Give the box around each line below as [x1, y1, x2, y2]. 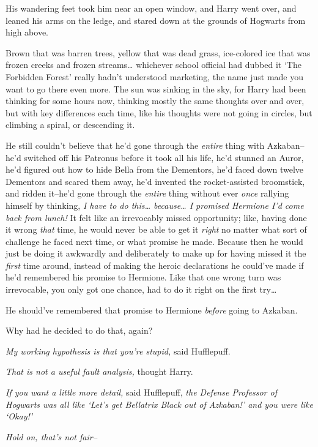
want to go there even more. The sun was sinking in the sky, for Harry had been [6, 82, 306, 95]
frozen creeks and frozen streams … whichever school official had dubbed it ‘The [6, 58, 301, 71]
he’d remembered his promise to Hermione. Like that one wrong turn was [6, 271, 281, 284]
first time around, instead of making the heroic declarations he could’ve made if [6, 258, 304, 271]
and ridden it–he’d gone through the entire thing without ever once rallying [6, 187, 289, 200]
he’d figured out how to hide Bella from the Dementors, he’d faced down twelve [6, 163, 304, 176]
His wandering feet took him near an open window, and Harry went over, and [6, 2, 297, 14]
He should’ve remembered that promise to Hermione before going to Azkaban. [6, 303, 298, 316]
